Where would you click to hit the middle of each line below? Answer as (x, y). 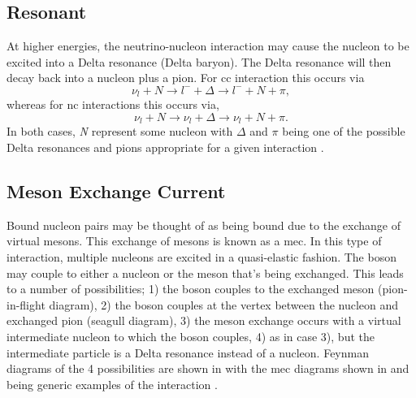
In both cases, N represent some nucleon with (120, 131)
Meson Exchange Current (116, 191)
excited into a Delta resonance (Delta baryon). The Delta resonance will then (199, 61)
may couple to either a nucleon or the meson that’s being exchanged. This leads (205, 273)
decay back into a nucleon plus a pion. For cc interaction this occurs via (186, 78)
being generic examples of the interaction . (112, 384)
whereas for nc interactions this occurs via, (113, 104)
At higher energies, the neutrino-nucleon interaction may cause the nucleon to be (208, 46)
